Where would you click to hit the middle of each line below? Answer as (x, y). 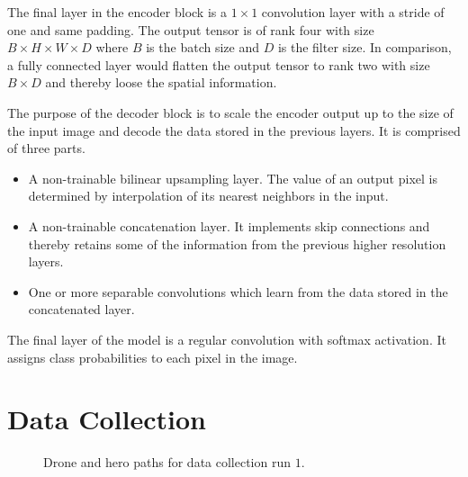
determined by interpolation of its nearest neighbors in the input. (208, 196)
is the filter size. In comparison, (364, 47)
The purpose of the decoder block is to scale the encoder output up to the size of (230, 112)
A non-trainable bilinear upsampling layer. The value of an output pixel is (233, 178)
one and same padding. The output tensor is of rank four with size (191, 29)
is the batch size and (202, 47)
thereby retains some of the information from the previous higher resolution (237, 243)
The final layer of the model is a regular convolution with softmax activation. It (227, 339)
